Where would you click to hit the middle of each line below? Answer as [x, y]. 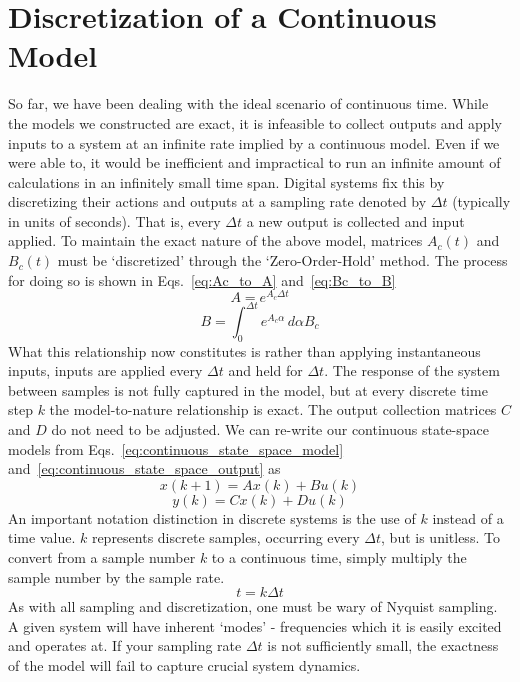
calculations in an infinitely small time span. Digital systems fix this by [226, 181]
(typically [481, 201]
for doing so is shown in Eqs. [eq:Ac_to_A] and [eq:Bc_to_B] [202, 279]
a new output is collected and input [355, 220]
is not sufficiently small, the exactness [383, 645]
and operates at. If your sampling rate [125, 645]
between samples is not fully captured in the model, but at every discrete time [248, 389]
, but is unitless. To [440, 537]
